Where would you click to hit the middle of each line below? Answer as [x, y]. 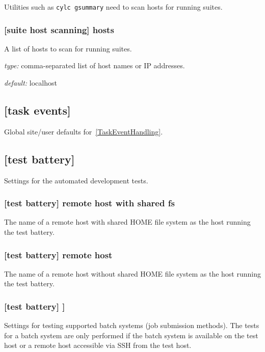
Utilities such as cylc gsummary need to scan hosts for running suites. [113, 7]
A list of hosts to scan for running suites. [68, 48]
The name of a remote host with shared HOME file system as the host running [127, 222]
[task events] [37, 110]
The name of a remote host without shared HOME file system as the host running [132, 273]
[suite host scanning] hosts [59, 29]
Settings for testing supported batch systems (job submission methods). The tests [132, 325]
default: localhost [31, 83]
